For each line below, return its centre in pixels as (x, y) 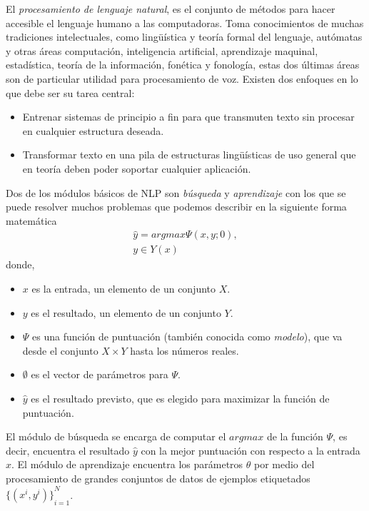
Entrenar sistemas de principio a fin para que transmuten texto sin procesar (188, 117)
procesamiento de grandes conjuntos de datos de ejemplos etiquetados (158, 478)
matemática (31, 220)
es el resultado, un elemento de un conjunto (126, 312)
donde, (20, 264)
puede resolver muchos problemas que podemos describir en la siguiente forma (176, 207)
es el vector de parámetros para (100, 374)
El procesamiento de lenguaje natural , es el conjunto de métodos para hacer (171, 9)
